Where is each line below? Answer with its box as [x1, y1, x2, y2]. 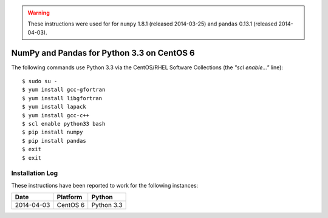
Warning [27, 9, 50, 16]
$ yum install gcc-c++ [22, 112, 90, 118]
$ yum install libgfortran [22, 95, 103, 101]
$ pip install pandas [22, 137, 86, 144]
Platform [56, 193, 83, 202]
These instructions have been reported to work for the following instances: [11, 182, 199, 189]
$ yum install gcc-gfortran [22, 86, 106, 94]
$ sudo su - [22, 78, 58, 85]
